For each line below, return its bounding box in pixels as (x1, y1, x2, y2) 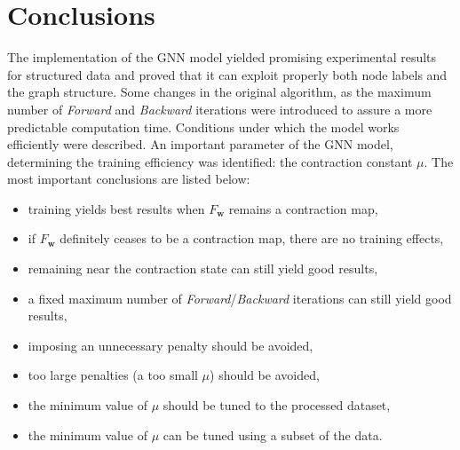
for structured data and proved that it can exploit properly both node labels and (7, 65, 448, 83)
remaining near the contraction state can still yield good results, (28, 259, 378, 278)
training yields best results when (28, 199, 205, 217)
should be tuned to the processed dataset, (163, 396, 391, 414)
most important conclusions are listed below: (7, 170, 250, 188)
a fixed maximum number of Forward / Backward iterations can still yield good (28, 288, 452, 307)
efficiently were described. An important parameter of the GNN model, (7, 135, 393, 154)
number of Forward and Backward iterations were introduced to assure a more (7, 99, 432, 118)
